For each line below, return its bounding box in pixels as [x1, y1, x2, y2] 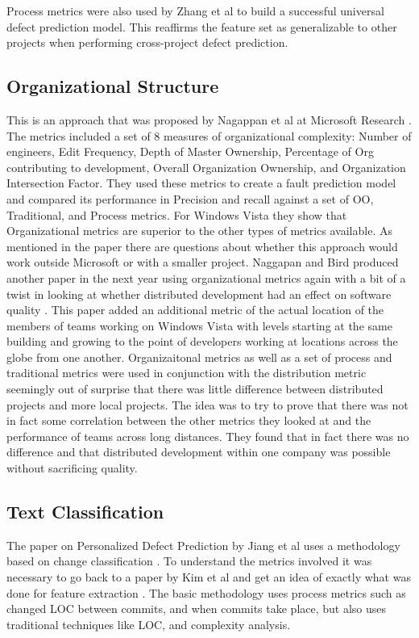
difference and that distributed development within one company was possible [6, 443, 391, 460]
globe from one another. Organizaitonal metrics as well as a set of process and [6, 348, 392, 365]
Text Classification [6, 499, 164, 524]
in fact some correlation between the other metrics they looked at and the [6, 412, 371, 429]
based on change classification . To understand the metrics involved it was [6, 552, 372, 569]
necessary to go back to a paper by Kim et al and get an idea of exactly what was [6, 569, 411, 586]
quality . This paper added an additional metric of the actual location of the [6, 301, 384, 318]
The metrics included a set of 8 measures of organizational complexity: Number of [6, 127, 412, 144]
